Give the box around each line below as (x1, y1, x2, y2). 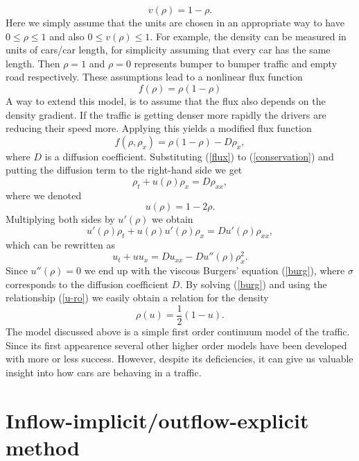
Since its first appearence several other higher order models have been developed (6, 337, 347, 352)
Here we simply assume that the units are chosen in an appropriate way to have (6, 15, 344, 29)
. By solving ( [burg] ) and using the (179, 276, 327, 291)
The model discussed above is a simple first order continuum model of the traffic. (6, 324, 350, 339)
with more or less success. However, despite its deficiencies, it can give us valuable (6, 351, 353, 366)
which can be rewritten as (6, 237, 116, 251)
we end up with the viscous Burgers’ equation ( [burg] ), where (84, 263, 345, 278)
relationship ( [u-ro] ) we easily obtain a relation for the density (6, 290, 269, 305)
